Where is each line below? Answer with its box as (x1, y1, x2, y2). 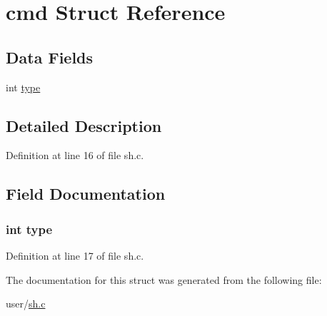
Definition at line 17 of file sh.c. (6, 248, 144, 263)
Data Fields (6, 46, 94, 68)
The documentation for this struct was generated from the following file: (6, 272, 322, 287)
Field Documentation (6, 183, 166, 205)
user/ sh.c (6, 296, 46, 311)
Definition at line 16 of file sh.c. (6, 148, 144, 163)
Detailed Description (6, 114, 162, 136)
